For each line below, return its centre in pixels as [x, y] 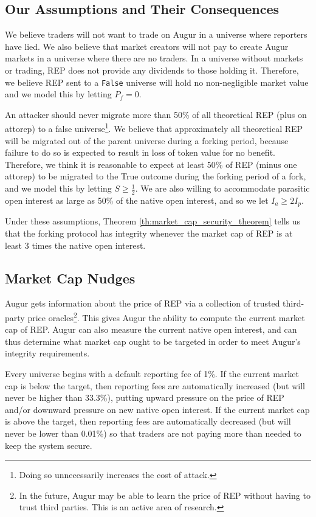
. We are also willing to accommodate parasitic [222, 188]
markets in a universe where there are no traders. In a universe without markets [154, 58]
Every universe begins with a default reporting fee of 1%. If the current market [152, 373]
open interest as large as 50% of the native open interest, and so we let [137, 200]
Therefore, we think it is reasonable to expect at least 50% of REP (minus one [151, 164]
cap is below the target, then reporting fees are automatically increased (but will [155, 385]
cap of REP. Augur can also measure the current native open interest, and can [151, 329]
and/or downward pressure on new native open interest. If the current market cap [157, 409]
